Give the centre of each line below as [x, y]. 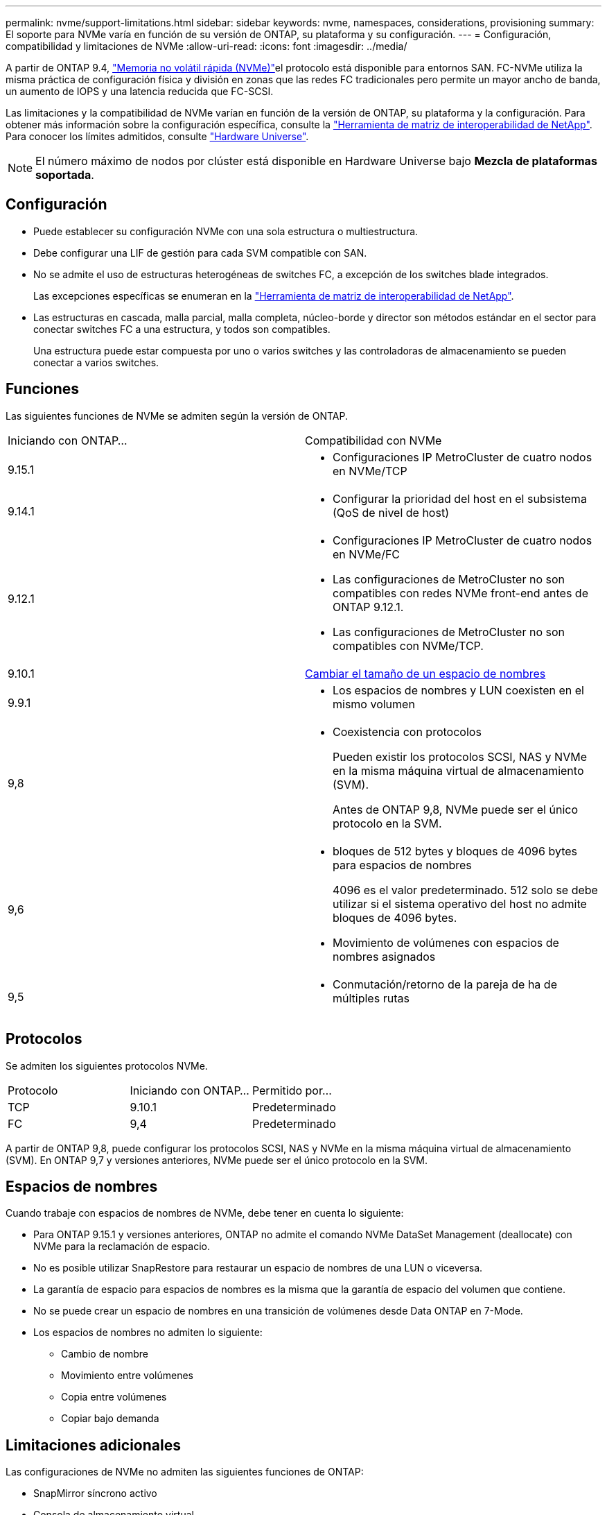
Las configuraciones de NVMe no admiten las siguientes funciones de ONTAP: [185, 1472]
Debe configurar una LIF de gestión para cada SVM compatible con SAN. [200, 252]
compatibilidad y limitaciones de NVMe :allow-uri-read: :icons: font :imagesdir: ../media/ [206, 46]
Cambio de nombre [105, 1354]
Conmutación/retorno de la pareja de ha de [445, 984]
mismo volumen [374, 704]
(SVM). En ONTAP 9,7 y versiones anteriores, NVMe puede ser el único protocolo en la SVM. [217, 1160]
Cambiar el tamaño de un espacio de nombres [425, 673]
